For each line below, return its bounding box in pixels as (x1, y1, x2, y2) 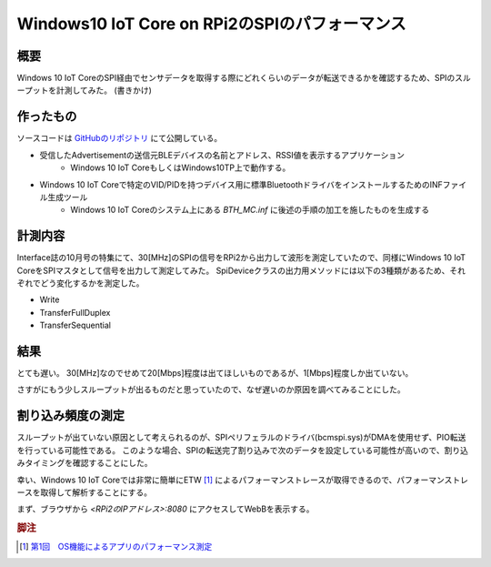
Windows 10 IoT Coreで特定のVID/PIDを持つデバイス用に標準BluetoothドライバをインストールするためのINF (39, 178, 443, 190)
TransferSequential (39, 319, 111, 331)
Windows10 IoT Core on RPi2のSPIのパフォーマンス (16, 14, 406, 34)
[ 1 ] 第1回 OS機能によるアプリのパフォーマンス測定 (19, 542, 213, 552)
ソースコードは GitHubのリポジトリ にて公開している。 (16, 133, 223, 144)
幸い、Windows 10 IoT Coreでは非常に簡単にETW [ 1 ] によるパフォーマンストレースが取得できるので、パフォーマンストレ (16, 474, 468, 485)
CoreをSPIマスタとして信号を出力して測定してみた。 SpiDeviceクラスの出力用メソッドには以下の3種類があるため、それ (16, 265, 466, 276)
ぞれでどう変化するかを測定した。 (16, 278, 145, 289)
